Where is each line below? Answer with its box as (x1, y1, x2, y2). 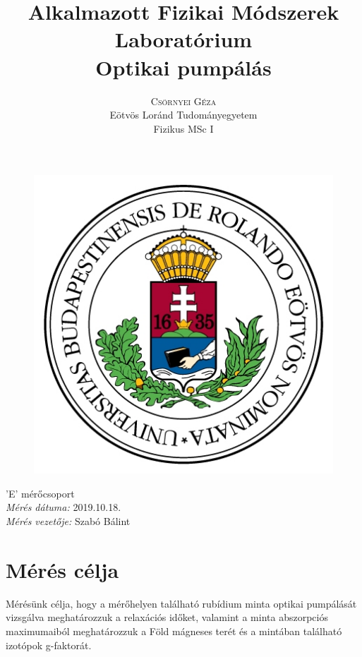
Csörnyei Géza (150, 93, 217, 108)
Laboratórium (114, 25, 253, 54)
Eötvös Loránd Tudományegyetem (109, 107, 258, 122)
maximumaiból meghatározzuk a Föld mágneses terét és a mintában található (6, 623, 342, 638)
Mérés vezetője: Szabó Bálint (6, 514, 131, 529)
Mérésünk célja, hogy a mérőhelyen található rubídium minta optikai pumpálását (6, 596, 357, 610)
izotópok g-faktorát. (6, 637, 92, 652)
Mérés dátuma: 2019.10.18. (6, 500, 121, 514)
